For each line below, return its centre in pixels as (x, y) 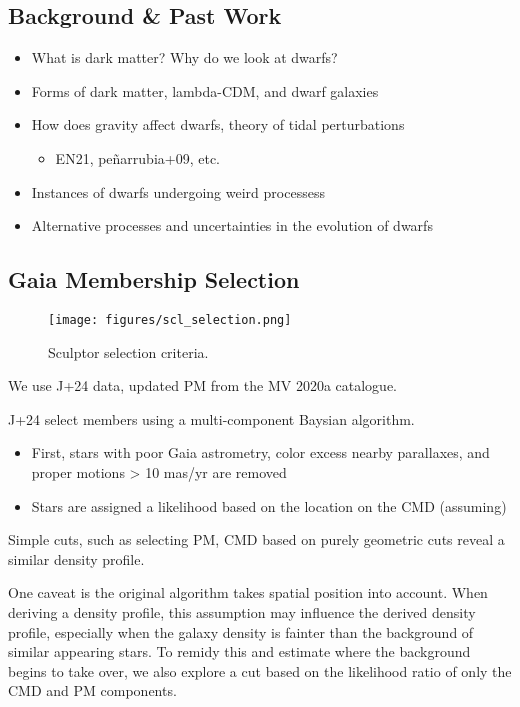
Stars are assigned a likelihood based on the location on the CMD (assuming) (269, 505)
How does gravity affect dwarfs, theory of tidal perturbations (218, 124)
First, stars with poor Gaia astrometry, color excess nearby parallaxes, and (260, 452)
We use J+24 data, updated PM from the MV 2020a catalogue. (203, 385)
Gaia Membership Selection (154, 279)
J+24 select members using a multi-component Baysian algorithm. (211, 418)
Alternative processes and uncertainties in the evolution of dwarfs (232, 225)
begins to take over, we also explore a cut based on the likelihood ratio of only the (260, 670)
